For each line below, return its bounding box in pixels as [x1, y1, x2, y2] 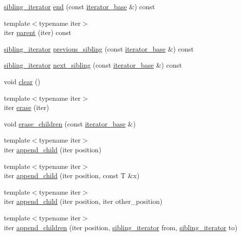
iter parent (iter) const [4, 27, 72, 37]
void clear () [4, 76, 40, 86]
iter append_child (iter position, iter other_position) [4, 196, 163, 206]
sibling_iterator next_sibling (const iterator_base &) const [4, 60, 182, 70]
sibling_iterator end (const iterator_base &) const [4, 1, 155, 11]
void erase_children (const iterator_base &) [4, 118, 136, 128]
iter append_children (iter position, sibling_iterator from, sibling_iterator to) [4, 222, 238, 232]
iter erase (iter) [4, 102, 49, 112]
